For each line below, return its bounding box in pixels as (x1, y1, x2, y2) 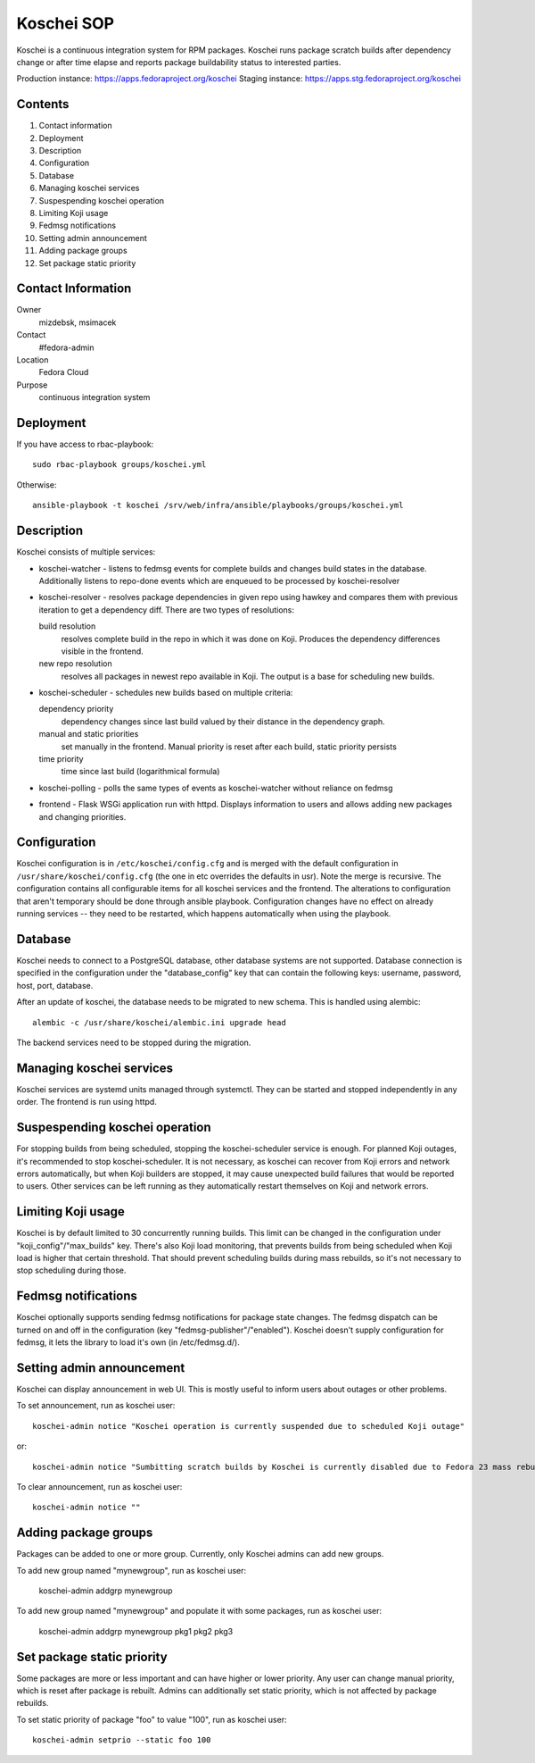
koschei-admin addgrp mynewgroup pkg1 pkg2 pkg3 (38, 1625, 234, 1636)
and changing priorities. (38, 811, 127, 822)
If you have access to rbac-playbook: (16, 439, 154, 450)
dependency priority (38, 704, 114, 714)
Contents (16, 96, 70, 112)
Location (16, 355, 49, 365)
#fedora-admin (38, 342, 95, 353)
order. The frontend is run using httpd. (16, 1097, 158, 1107)
